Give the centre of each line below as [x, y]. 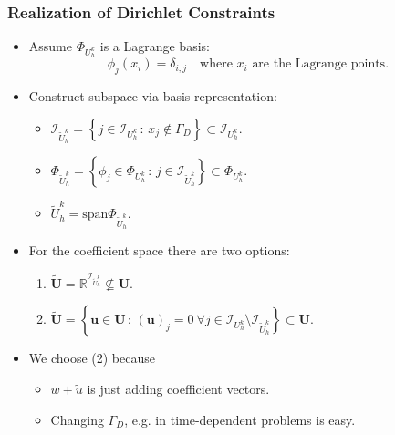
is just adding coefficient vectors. [178, 388]
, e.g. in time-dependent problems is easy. [240, 419]
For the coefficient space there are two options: [159, 249]
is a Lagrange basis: [155, 46]
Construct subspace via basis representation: [153, 96]
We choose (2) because [92, 358]
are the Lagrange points [319, 64]
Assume [50, 46]
